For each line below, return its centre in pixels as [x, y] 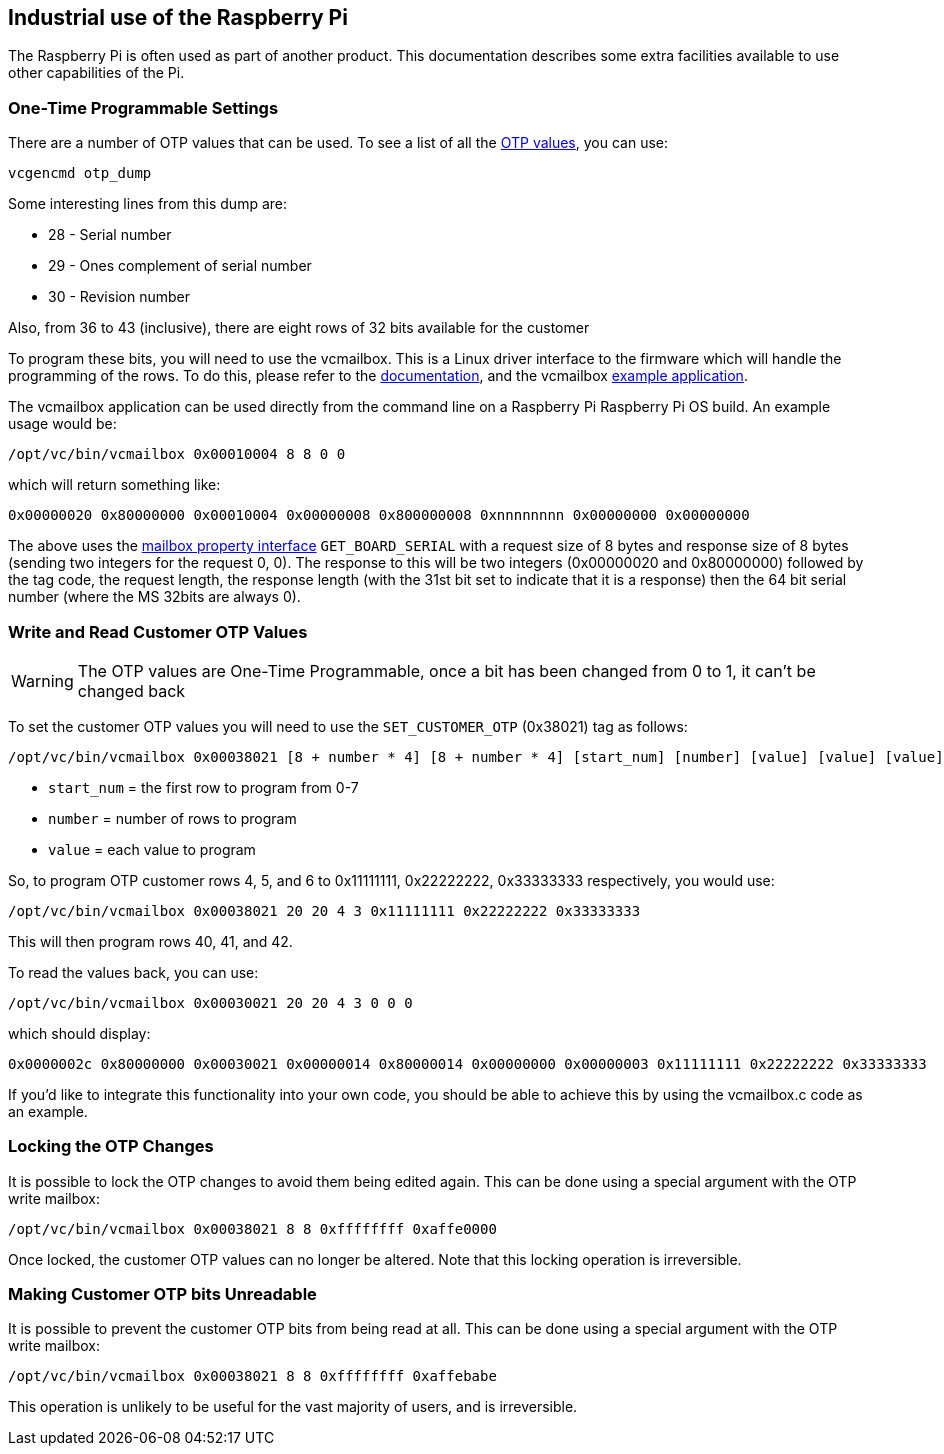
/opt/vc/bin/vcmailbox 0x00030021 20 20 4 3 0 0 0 [210, 1002]
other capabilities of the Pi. [96, 73]
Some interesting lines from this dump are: [148, 204]
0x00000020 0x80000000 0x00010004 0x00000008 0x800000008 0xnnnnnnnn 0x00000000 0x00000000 [379, 515]
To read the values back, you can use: [133, 972]
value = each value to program [152, 849]
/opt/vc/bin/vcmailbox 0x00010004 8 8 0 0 [177, 454]
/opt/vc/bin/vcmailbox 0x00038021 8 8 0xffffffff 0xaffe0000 [252, 1228]
